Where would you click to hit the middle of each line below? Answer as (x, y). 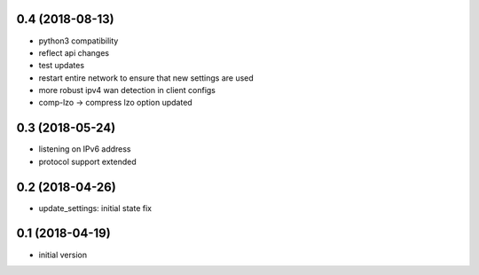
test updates (61, 66)
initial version (63, 255)
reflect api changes (74, 52)
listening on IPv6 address (85, 149)
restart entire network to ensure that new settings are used (146, 78)
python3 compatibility (79, 41)
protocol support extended (87, 161)
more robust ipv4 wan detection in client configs (127, 90)
